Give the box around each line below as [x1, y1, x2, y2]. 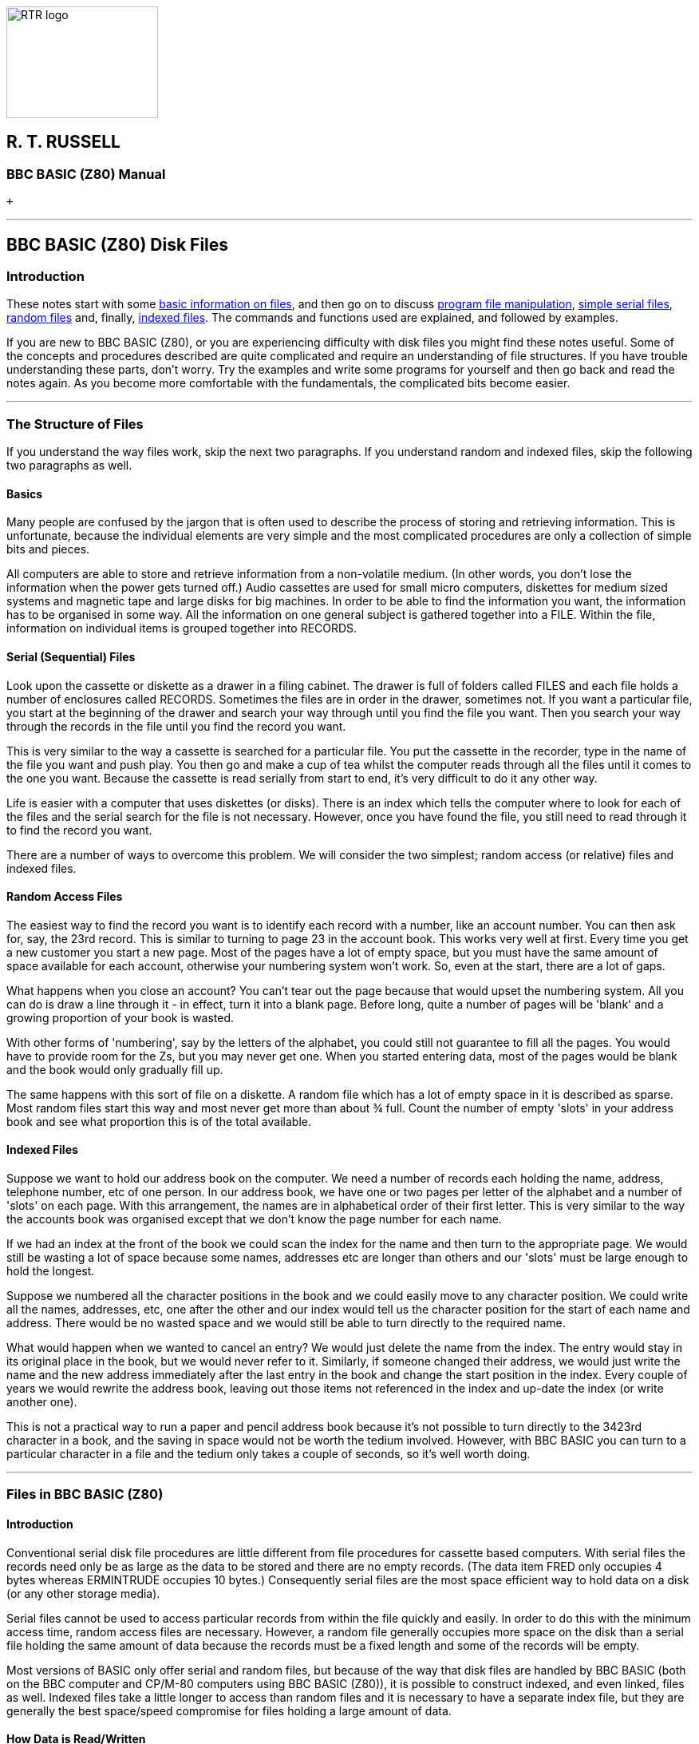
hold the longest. [6, 1264, 95, 1278]
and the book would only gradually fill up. [6, 1062, 223, 1076]
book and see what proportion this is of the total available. [6, 1114, 311, 1128]
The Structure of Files [6, 415, 144, 432]
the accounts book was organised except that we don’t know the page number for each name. [6, 1212, 502, 1227]
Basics [6, 486, 43, 501]
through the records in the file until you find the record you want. [6, 719, 346, 733]
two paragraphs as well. [6, 458, 132, 473]
